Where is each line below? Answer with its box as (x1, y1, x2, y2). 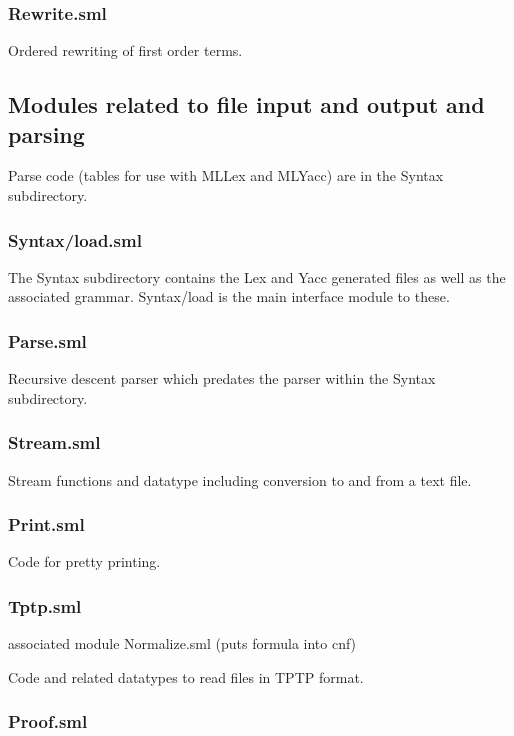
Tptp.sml (8, 593, 82, 618)
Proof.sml (8, 709, 88, 734)
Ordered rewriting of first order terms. (8, 40, 243, 61)
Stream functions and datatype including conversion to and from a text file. (8, 469, 472, 490)
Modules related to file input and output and (8, 89, 485, 120)
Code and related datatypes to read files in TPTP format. (8, 666, 364, 687)
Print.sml (8, 512, 85, 537)
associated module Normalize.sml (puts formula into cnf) (8, 633, 357, 654)
